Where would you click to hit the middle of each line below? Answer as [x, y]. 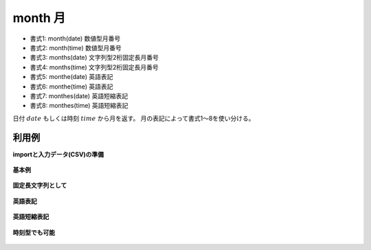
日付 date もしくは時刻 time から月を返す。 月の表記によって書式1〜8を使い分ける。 [134, 118]
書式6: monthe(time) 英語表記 [71, 87]
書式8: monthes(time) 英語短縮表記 [79, 106]
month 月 [39, 18]
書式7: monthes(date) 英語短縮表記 [79, 95]
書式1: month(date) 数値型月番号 [75, 38]
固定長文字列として [40, 185]
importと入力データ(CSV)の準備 [58, 154]
